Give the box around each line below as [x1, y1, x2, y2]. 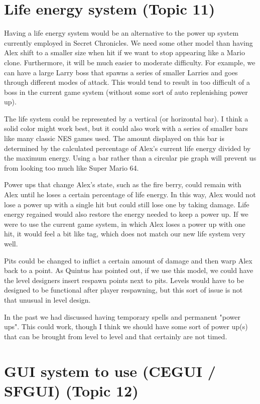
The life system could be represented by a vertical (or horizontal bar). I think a [4, 113, 248, 123]
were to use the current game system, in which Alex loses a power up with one [4, 218, 245, 229]
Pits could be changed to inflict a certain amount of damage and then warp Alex [4, 255, 252, 265]
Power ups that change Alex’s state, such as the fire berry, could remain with [4, 179, 241, 190]
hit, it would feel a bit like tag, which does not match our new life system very [4, 228, 245, 239]
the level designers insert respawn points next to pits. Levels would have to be [4, 275, 244, 285]
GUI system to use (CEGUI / [4, 360, 216, 381]
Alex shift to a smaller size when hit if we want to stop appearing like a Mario [4, 47, 245, 58]
